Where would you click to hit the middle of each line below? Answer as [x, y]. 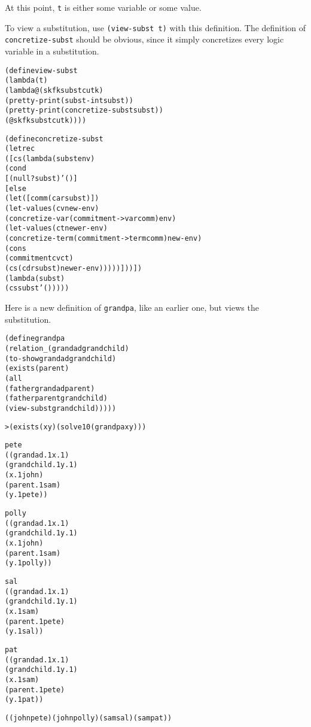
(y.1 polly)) [28, 563]
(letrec [20, 149]
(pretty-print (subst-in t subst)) [69, 100]
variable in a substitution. [52, 51]
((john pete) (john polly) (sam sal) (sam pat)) [89, 718]
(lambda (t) [26, 81]
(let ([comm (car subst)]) [52, 199]
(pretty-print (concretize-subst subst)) [84, 110]
